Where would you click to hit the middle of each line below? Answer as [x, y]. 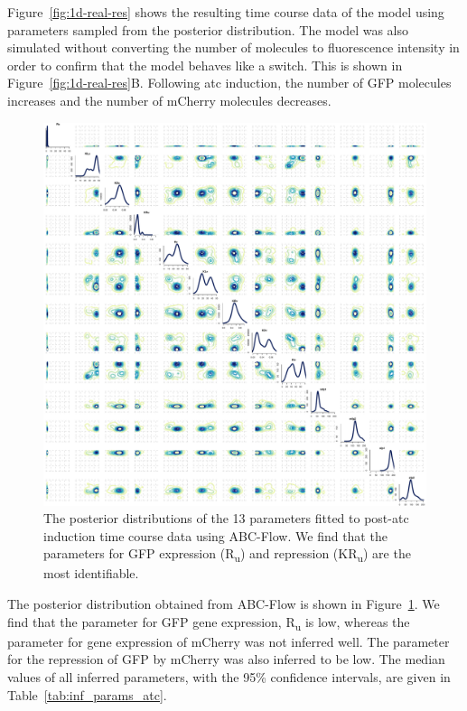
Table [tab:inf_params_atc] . [87, 694]
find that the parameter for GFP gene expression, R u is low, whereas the [209, 622]
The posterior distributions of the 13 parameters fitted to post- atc [226, 518]
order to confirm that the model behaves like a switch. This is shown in [205, 65]
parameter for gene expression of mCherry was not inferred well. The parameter [229, 641]
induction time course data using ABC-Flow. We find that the [215, 535]
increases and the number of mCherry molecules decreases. [169, 100]
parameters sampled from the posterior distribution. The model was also [208, 29]
